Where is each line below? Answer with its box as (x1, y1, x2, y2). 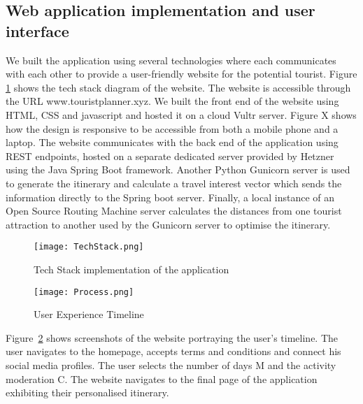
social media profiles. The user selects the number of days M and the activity (6, 358, 336, 372)
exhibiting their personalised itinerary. (6, 385, 169, 400)
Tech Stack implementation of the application (34, 261, 229, 276)
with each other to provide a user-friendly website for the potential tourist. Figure (6, 66, 357, 81)
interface (6, 20, 69, 41)
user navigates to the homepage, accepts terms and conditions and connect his (6, 344, 341, 359)
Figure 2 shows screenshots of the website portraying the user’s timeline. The (6, 330, 339, 345)
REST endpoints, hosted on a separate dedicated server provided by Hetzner (6, 148, 334, 163)
